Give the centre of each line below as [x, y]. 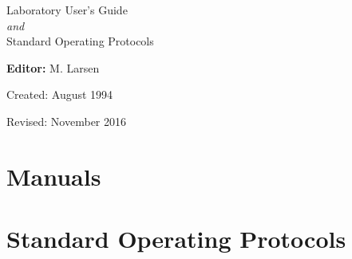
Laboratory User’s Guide [67, 10]
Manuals [54, 176]
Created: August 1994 [60, 94]
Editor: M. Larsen [53, 67]
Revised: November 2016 [67, 121]
